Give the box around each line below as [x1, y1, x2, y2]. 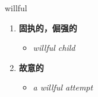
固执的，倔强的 [18, 21, 77, 34]
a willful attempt [33, 81, 93, 93]
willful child [33, 41, 75, 54]
